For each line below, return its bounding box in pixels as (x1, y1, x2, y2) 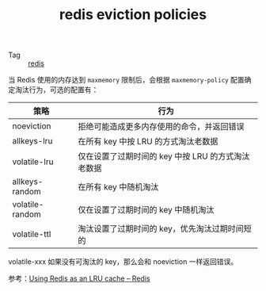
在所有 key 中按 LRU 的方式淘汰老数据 (78, 136, 218, 147)
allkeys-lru (12, 136, 53, 147)
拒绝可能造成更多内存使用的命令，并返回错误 (78, 121, 245, 132)
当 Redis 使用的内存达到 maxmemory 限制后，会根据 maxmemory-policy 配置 (8, 75, 245, 85)
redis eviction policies (59, 6, 207, 24)
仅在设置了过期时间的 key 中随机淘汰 (78, 205, 215, 216)
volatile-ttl (12, 228, 51, 239)
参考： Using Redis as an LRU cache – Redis (8, 274, 150, 283)
